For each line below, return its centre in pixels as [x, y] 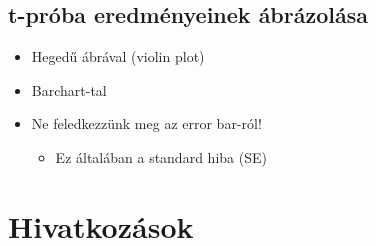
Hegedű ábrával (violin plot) [118, 56]
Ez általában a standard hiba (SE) [161, 156]
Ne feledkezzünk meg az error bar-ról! [146, 123]
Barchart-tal [69, 89]
